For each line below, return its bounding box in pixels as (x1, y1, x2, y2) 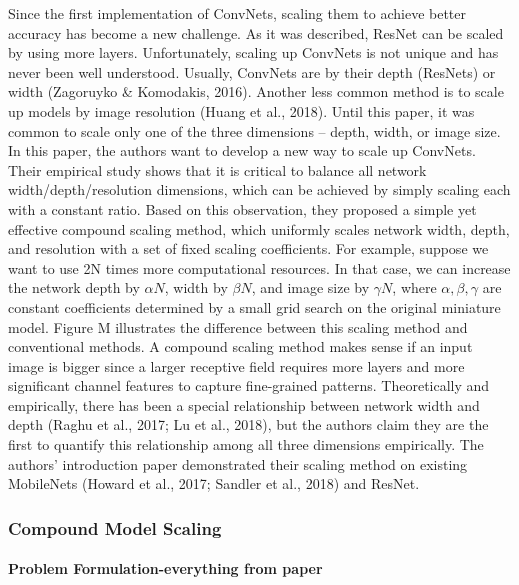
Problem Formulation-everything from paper (8, 558, 323, 579)
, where (392, 277, 437, 298)
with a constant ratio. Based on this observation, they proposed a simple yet (8, 198, 477, 219)
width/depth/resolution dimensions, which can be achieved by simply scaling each (8, 179, 511, 200)
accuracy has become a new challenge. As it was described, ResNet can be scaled (8, 22, 504, 43)
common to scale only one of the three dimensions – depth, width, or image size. (8, 120, 501, 141)
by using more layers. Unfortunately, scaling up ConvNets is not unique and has (8, 42, 499, 63)
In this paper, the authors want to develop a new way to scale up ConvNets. (8, 140, 476, 161)
